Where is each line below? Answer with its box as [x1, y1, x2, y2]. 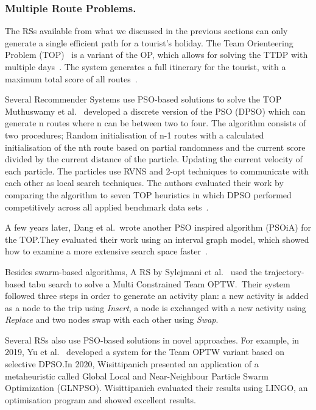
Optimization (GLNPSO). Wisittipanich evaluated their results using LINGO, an [5, 381, 308, 394]
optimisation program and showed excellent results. [5, 393, 196, 406]
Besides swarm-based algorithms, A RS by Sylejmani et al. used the [5, 265, 262, 278]
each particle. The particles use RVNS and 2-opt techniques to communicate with [5, 164, 309, 177]
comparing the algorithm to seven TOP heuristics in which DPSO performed [5, 188, 292, 201]
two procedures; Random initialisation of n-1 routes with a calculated [5, 128, 264, 141]
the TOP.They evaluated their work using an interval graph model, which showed [5, 232, 309, 245]
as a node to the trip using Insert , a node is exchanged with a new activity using [5, 301, 306, 314]
